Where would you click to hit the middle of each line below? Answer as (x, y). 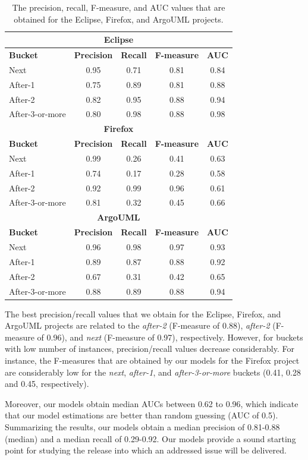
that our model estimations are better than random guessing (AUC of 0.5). (142, 415)
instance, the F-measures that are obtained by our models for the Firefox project (152, 360)
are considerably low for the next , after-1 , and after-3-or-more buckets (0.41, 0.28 (153, 372)
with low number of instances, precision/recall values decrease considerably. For (150, 349)
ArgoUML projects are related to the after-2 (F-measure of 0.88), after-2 (137, 325)
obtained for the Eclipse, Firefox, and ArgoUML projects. (119, 19)
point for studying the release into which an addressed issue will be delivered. (146, 450)
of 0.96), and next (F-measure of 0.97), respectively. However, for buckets (170, 337)
